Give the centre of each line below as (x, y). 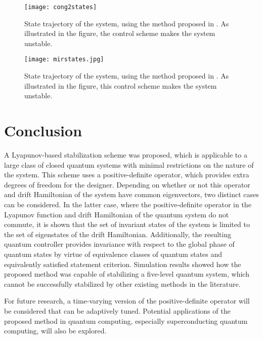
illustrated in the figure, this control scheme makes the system (121, 85)
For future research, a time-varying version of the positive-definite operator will (127, 301)
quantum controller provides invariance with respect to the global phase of (119, 244)
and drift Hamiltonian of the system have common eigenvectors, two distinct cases (131, 194)
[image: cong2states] (61, 7)
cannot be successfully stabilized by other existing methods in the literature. (122, 284)
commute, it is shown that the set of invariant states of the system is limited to (127, 224)
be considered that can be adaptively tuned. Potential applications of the (117, 310)
